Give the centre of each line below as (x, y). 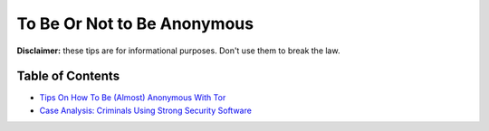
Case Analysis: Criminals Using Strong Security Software (146, 110)
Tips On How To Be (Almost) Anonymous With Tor (133, 98)
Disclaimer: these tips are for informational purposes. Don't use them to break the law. (178, 51)
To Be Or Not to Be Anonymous (135, 23)
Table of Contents (68, 76)
